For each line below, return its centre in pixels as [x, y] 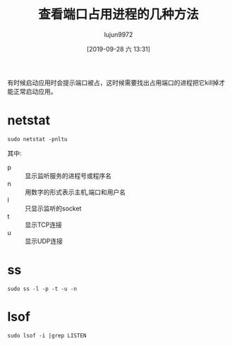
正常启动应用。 [35, 91]
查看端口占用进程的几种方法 [118, 14]
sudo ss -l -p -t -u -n [42, 289]
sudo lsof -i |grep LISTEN [47, 335]
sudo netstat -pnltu [38, 139]
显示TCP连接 [43, 225]
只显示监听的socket [53, 208]
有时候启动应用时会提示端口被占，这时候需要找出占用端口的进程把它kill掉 [113, 83]
